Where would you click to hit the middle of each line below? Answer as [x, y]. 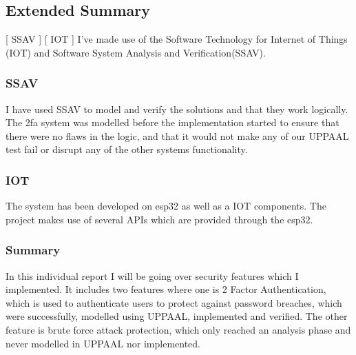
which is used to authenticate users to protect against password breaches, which [174, 302]
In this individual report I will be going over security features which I [152, 275]
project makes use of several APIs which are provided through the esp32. [159, 219]
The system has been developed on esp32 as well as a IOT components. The [166, 206]
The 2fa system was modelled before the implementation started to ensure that [172, 122]
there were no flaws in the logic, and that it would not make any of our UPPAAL [177, 135]
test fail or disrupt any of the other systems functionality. [127, 149]
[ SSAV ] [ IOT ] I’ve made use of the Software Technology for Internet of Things [177, 39]
